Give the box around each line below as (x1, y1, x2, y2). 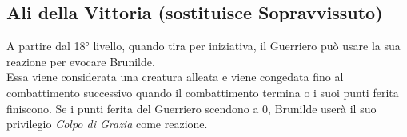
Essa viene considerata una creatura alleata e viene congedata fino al (6, 68, 344, 85)
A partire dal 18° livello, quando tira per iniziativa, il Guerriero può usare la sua (6, 37, 401, 54)
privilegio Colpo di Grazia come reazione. (6, 115, 208, 132)
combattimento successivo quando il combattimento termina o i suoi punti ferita (6, 84, 399, 100)
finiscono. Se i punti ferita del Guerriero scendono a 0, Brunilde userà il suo (6, 100, 377, 116)
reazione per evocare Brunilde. (6, 53, 155, 69)
